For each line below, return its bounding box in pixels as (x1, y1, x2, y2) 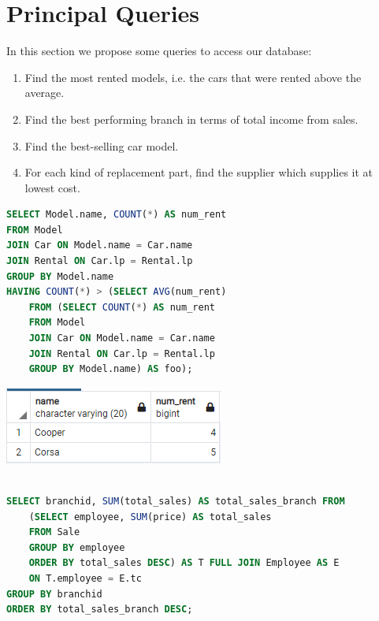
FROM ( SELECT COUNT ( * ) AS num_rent (28, 301, 215, 313)
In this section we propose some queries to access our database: (6, 43, 312, 59)
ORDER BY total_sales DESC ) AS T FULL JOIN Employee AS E (28, 557, 340, 569)
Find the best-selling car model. (24, 137, 179, 154)
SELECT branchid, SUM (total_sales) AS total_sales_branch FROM (6, 496, 345, 507)
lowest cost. (24, 179, 80, 195)
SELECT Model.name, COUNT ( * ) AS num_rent (6, 209, 227, 221)
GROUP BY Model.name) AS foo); (28, 363, 193, 375)
